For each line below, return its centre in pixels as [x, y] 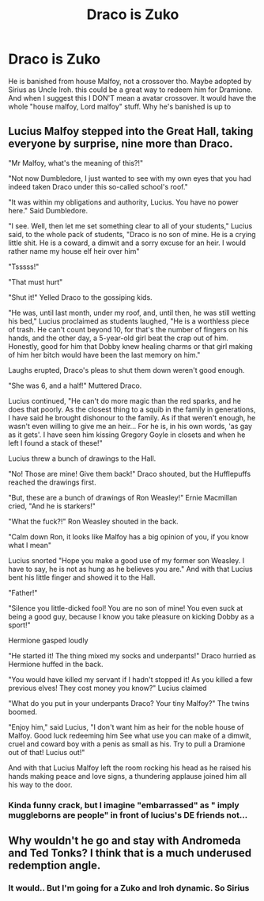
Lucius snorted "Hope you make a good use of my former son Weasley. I [126, 560]
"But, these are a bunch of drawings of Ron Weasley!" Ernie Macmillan [123, 497]
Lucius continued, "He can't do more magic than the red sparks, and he [124, 401]
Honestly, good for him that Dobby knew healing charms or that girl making [130, 346]
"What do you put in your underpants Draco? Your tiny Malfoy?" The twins [129, 703]
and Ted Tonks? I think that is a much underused [130, 853]
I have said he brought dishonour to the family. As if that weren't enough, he [132, 417]
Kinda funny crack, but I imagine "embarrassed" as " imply [124, 805]
